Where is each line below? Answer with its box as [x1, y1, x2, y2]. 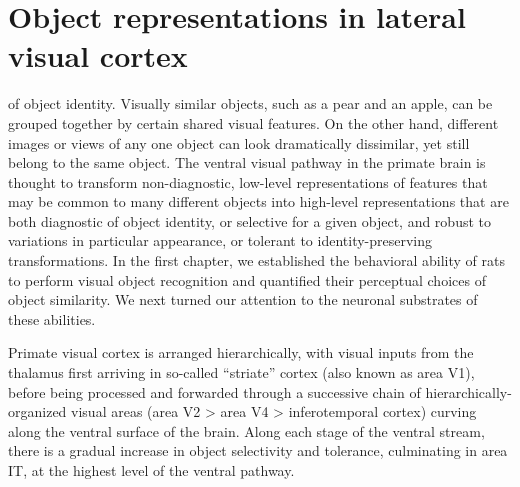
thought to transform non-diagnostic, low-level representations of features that [8, 171, 488, 192]
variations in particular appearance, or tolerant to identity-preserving [8, 230, 433, 251]
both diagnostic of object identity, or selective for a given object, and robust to [8, 210, 491, 231]
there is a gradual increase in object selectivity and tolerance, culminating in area [8, 440, 508, 461]
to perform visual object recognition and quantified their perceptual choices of [8, 269, 486, 290]
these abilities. [8, 308, 96, 329]
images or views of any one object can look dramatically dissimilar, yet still [8, 132, 470, 153]
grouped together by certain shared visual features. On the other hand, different [8, 112, 499, 133]
